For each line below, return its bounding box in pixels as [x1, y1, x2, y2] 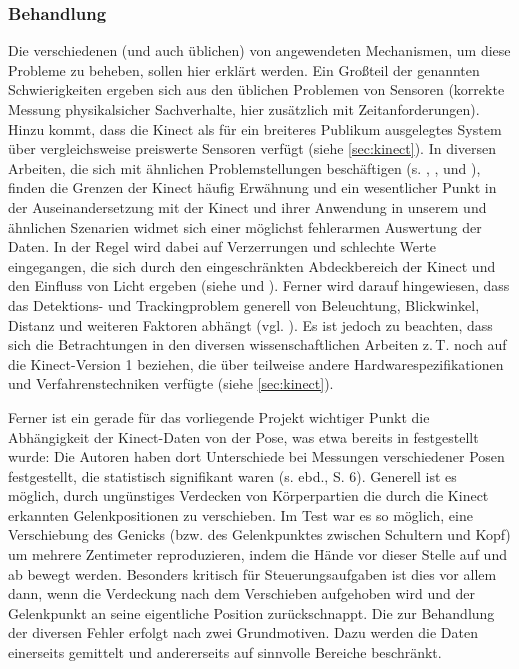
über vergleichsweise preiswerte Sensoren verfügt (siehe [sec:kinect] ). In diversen [8, 138, 497, 159]
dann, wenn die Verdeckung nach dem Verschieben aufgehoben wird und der [8, 583, 475, 604]
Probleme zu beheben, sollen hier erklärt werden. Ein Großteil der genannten [8, 59, 480, 80]
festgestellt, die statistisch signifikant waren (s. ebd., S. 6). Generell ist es [8, 465, 457, 486]
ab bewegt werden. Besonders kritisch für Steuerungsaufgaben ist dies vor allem [8, 563, 497, 584]
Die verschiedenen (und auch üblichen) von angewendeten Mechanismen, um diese [8, 40, 511, 61]
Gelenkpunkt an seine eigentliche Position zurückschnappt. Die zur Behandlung [8, 602, 495, 623]
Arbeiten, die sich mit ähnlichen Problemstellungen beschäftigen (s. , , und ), [8, 157, 481, 178]
